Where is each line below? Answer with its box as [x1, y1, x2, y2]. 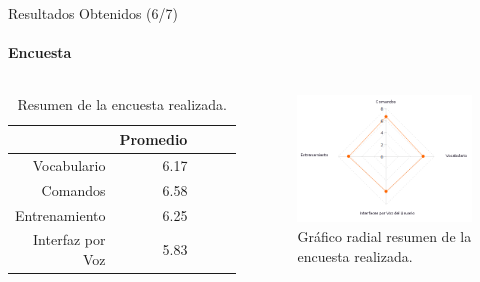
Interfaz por [33, 229, 106, 250]
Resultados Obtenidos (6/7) [8, 3, 178, 23]
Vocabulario [32, 154, 106, 175]
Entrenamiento [15, 204, 106, 225]
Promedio [119, 128, 188, 149]
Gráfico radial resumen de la [297, 225, 472, 246]
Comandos [41, 179, 106, 200]
